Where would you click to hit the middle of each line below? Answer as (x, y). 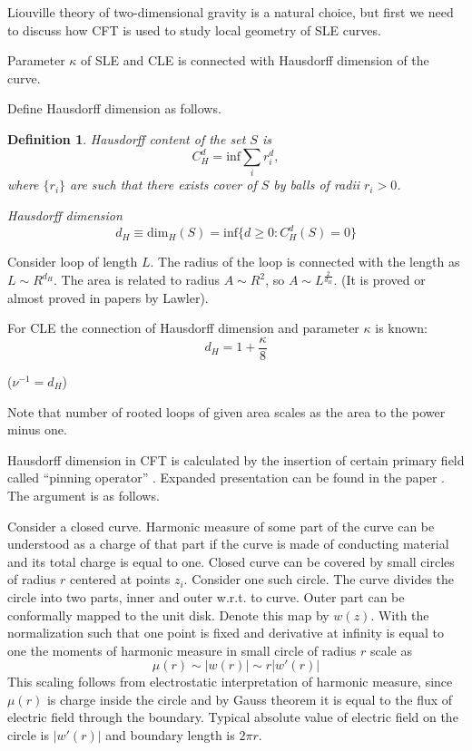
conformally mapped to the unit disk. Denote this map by (168, 614)
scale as (391, 650)
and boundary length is (170, 735)
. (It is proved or (379, 280)
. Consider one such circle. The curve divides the (319, 579)
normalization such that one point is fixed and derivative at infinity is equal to (226, 633)
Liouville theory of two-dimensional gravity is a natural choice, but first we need (231, 12)
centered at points (120, 579)
